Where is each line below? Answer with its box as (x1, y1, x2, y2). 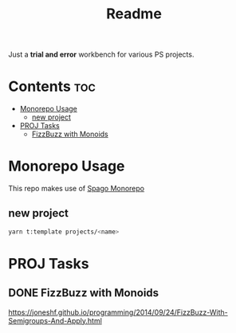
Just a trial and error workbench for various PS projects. (8, 49, 195, 60)
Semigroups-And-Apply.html (8, 315, 102, 325)
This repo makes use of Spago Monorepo (8, 184, 145, 194)
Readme (106, 5, 162, 23)
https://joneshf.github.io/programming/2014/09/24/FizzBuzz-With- (8, 308, 229, 317)
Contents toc (8, 77, 96, 96)
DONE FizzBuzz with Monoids (8, 286, 159, 300)
